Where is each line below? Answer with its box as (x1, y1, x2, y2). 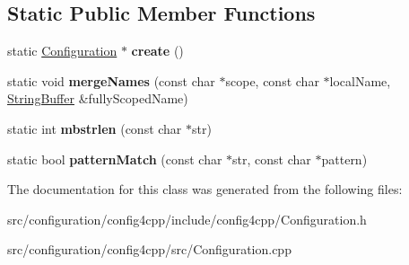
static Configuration (7, 41, 117, 60)
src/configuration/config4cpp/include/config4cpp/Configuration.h (7, 209, 367, 228)
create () (131, 41, 184, 60)
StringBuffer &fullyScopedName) (7, 89, 188, 108)
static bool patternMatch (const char (7, 149, 222, 168)
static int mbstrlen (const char (7, 119, 182, 137)
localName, (329, 71, 391, 90)
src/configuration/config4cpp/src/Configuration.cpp (7, 240, 292, 259)
